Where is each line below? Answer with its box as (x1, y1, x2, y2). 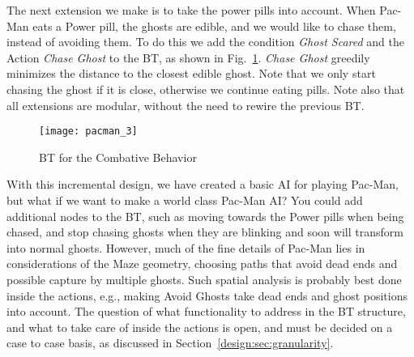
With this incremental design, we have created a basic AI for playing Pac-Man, (6, 176, 399, 193)
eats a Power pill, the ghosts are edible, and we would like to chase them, (32, 17, 396, 34)
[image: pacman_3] (39, 125, 138, 138)
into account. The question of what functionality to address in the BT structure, (6, 303, 406, 320)
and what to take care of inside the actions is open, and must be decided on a (6, 318, 393, 335)
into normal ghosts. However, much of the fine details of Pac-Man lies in (6, 239, 365, 256)
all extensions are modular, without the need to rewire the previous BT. (6, 96, 365, 113)
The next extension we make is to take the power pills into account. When (6, 2, 376, 18)
